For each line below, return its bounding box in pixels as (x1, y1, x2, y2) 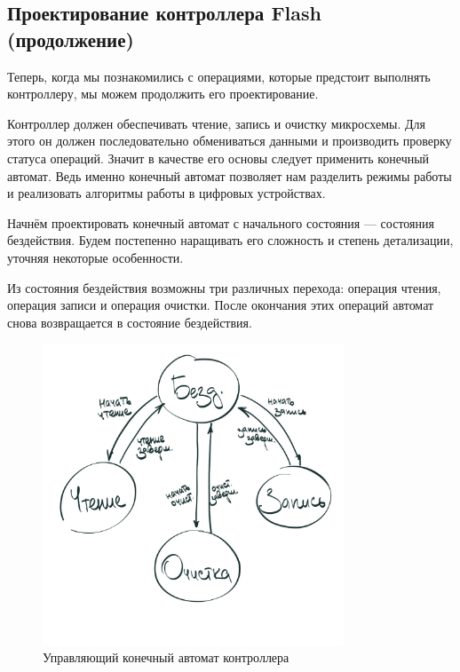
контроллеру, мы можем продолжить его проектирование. (7, 84, 319, 103)
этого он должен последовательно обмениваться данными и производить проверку (7, 131, 452, 150)
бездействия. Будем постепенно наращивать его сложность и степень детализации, (7, 231, 454, 249)
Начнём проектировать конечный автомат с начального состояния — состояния (7, 213, 434, 232)
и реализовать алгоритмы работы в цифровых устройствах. (7, 184, 326, 202)
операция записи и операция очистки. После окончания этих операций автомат (7, 296, 434, 314)
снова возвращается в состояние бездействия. (7, 312, 252, 331)
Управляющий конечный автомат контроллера (43, 648, 289, 667)
